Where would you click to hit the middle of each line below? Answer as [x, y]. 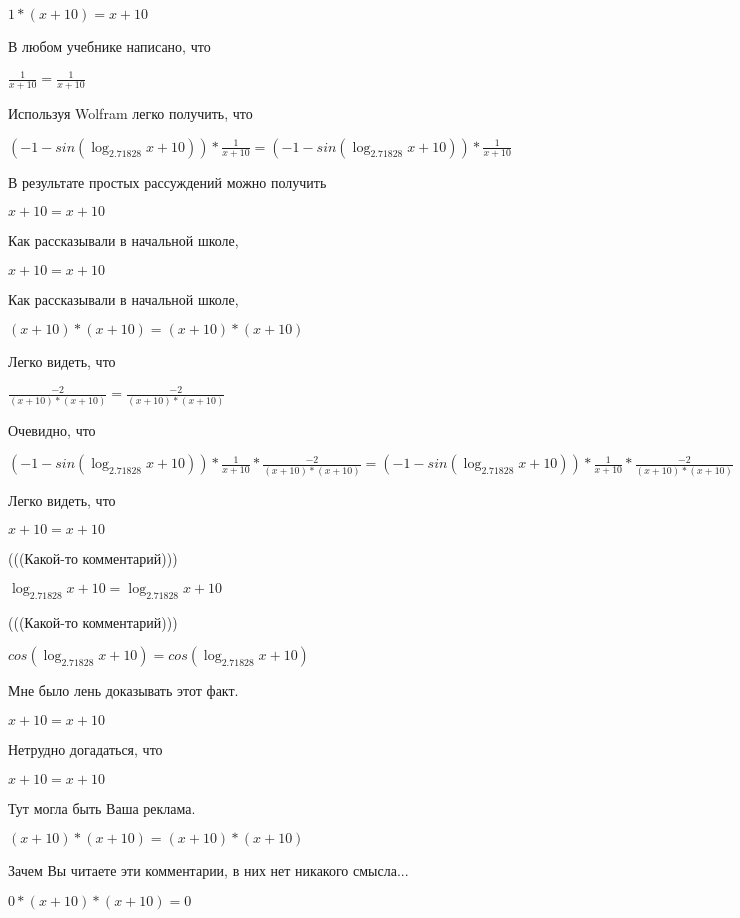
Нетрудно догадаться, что [85, 748]
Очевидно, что [52, 429]
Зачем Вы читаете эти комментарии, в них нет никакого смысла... [208, 870]
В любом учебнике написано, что [109, 46]
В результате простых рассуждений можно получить [167, 181]
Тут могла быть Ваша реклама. [102, 807]
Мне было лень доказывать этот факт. [123, 690]
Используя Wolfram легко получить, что [130, 112]
